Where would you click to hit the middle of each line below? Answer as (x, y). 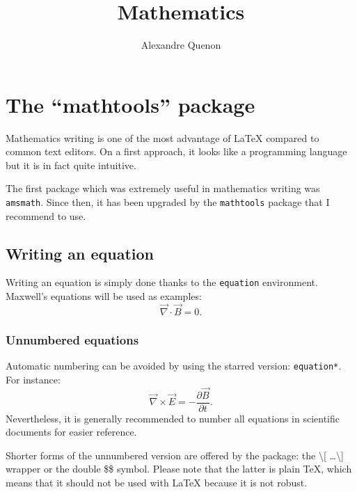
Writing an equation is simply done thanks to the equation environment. (162, 282)
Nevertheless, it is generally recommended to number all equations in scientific (173, 418)
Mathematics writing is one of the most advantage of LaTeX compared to (162, 137)
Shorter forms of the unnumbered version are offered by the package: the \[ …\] (175, 455)
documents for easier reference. (71, 432)
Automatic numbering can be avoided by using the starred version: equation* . (174, 366)
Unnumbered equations (72, 339)
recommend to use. (46, 215)
